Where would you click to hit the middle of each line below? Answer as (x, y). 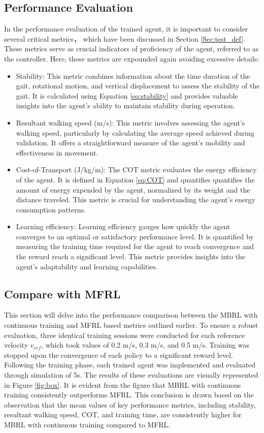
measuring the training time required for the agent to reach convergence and (135, 246)
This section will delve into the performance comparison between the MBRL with (131, 315)
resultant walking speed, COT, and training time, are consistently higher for (123, 414)
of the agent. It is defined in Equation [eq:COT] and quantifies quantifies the (135, 179)
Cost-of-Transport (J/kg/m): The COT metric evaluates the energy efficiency (136, 169)
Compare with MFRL (62, 293)
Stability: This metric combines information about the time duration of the (133, 75)
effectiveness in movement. (57, 152)
